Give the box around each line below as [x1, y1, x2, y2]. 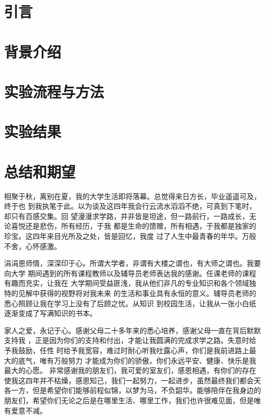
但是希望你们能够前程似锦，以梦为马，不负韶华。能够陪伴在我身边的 [32, 385, 261, 396]
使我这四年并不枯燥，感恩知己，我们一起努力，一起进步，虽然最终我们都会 [4, 375, 254, 385]
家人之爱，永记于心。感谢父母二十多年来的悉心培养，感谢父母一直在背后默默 [4, 325, 261, 335]
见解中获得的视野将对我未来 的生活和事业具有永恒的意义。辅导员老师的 [18, 287, 256, 298]
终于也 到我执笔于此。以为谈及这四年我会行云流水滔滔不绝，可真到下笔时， [4, 201, 256, 211]
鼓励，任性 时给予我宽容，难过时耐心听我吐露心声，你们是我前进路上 [18, 344, 249, 355]
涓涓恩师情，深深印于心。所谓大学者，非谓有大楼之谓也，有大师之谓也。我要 [4, 258, 261, 268]
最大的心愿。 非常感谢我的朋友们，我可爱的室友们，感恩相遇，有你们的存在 [4, 365, 256, 376]
